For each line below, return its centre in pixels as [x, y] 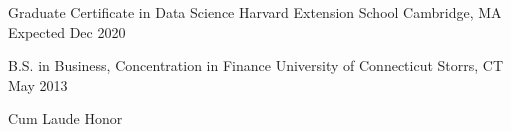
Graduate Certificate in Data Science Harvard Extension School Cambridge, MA [255, 12]
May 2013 [38, 84]
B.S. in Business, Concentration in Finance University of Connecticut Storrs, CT [256, 65]
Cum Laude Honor [65, 118]
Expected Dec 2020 [67, 31]
